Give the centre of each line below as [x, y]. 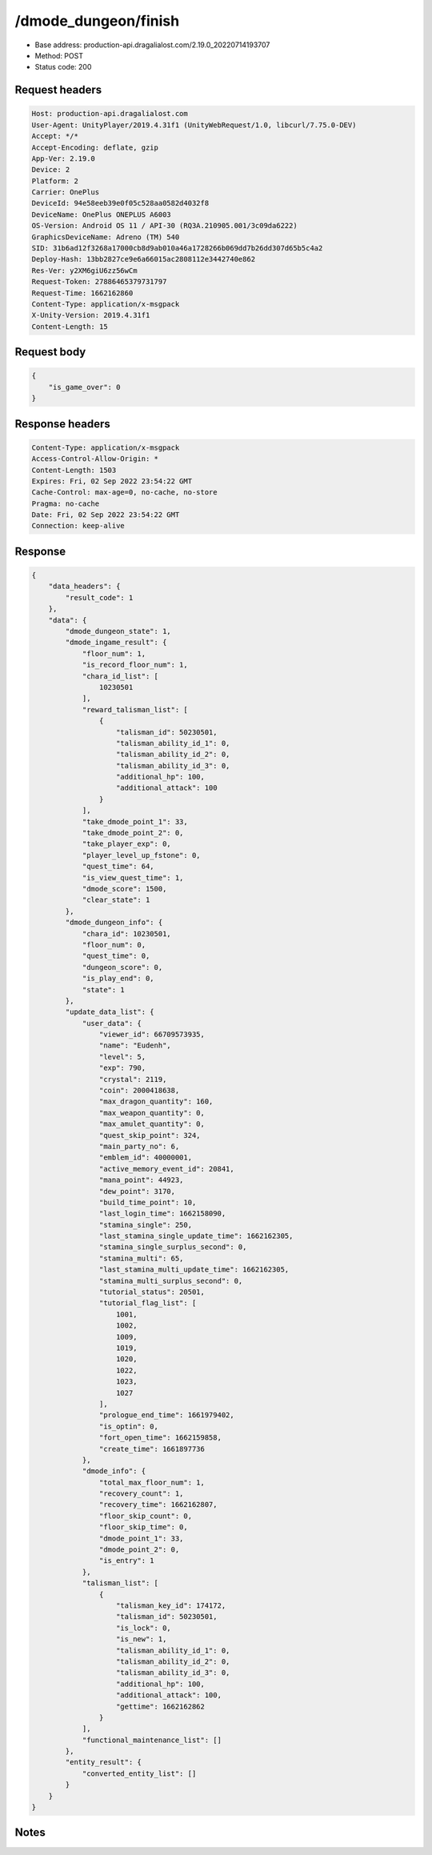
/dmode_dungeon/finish [97, 21]
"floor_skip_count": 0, [145, 1516]
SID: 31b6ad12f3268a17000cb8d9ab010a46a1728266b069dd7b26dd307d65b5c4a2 [177, 248]
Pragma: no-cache [66, 503]
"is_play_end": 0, [118, 979]
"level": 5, [122, 1057]
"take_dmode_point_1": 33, [135, 821]
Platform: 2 [55, 181]
